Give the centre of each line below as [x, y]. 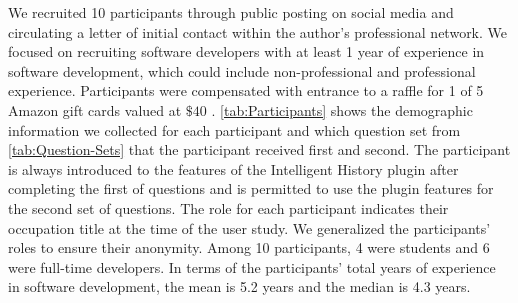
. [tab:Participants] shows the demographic [342, 109]
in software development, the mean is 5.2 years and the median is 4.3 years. [239, 286]
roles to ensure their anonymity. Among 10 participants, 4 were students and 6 [249, 247]
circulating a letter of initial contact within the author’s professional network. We [258, 31]
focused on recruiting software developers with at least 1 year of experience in [246, 51]
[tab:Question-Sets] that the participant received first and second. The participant [259, 149]
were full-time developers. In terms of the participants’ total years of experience [252, 266]
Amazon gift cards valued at [95, 109]
